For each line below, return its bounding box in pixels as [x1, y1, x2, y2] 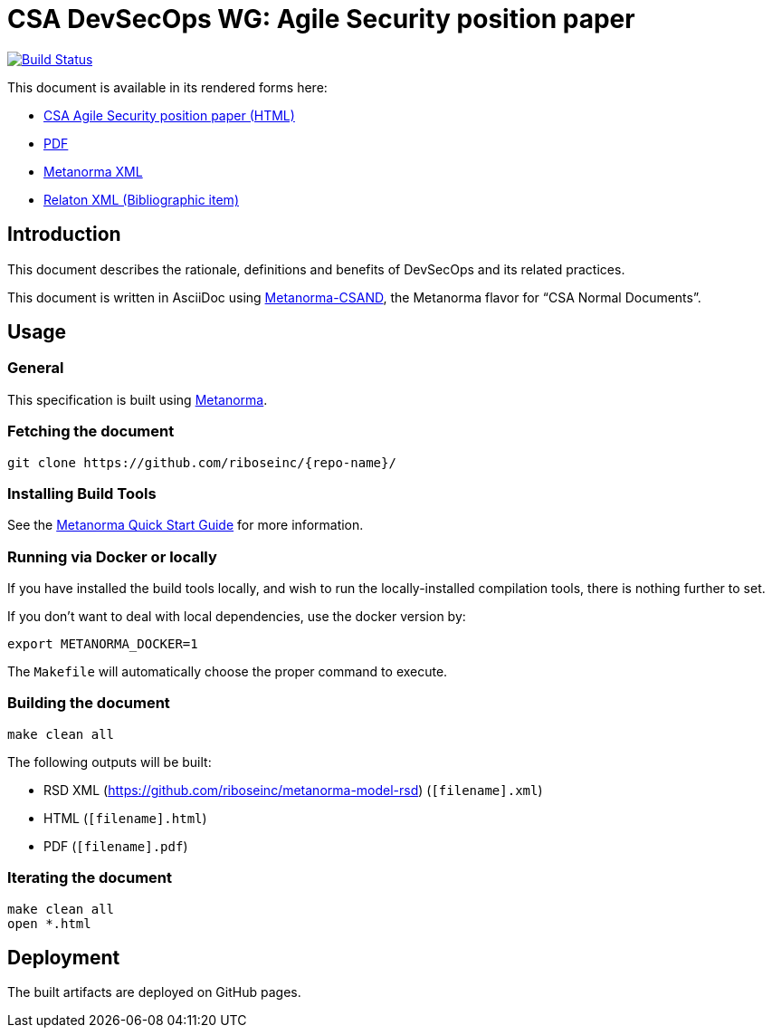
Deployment [7, 945, 120, 969]
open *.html [7, 915, 91, 931]
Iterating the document [7, 868, 173, 887]
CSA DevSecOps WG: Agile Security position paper [7, 4, 635, 34]
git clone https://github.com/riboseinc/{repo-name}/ [7, 455, 396, 470]
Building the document [7, 694, 170, 713]
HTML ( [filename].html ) [43, 810, 207, 826]
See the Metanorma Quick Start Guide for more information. [7, 517, 364, 533]
